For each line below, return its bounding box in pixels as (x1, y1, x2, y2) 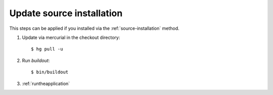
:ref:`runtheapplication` (22, 80, 70, 86)
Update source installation (9, 8, 123, 19)
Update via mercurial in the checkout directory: (22, 34, 120, 40)
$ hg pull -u (31, 46, 63, 52)
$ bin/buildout (31, 69, 69, 75)
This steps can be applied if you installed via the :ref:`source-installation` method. (9, 25, 179, 31)
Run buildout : (22, 57, 50, 63)
